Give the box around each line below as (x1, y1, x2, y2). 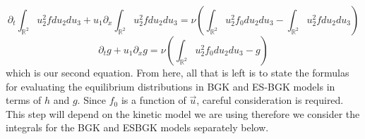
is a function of (121, 93, 186, 107)
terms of (6, 93, 42, 107)
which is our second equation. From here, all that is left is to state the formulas (6, 65, 349, 79)
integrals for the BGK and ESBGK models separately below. (6, 120, 269, 135)
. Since (77, 93, 107, 107)
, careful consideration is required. (196, 93, 344, 107)
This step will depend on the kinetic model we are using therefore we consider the (6, 106, 360, 121)
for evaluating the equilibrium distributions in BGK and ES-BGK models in (6, 79, 335, 93)
